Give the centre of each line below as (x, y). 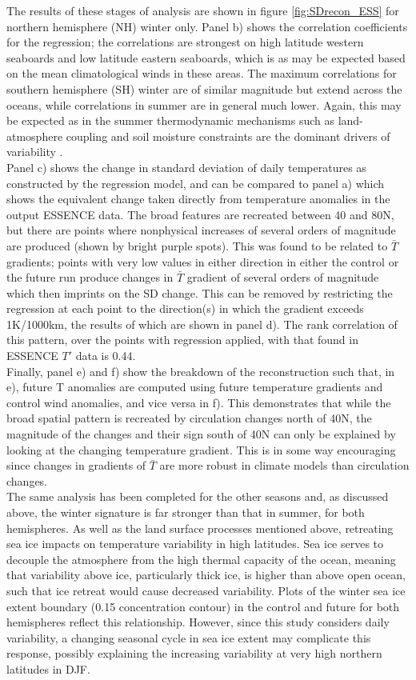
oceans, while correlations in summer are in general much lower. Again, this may (204, 104)
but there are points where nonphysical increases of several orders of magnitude (201, 230)
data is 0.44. (106, 356)
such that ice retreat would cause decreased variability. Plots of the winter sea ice (206, 590)
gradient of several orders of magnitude (283, 277)
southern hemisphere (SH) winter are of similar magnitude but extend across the (204, 88)
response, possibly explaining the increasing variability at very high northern (194, 653)
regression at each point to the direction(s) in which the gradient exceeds (185, 308)
